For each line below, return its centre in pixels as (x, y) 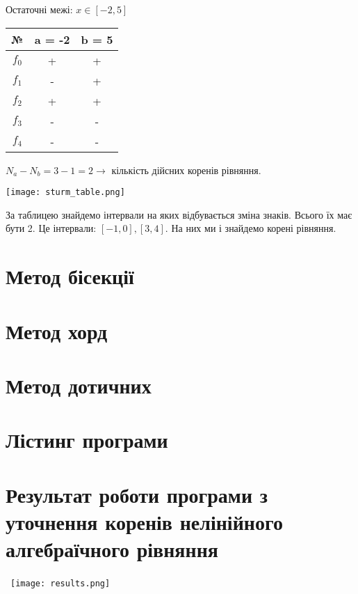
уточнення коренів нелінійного (144, 521)
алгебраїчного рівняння (112, 549)
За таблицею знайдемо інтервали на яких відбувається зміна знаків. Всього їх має (179, 214)
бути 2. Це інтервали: (51, 228)
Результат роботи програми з (137, 494)
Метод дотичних (79, 385)
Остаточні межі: (39, 9)
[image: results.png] (60, 584)
